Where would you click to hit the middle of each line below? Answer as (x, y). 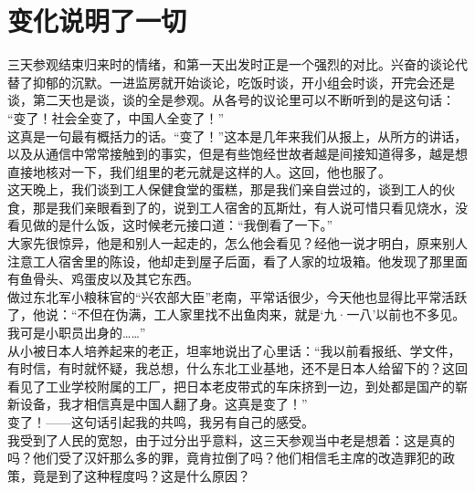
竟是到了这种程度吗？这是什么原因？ (141, 475)
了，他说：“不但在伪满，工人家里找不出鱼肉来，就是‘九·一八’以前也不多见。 (237, 314)
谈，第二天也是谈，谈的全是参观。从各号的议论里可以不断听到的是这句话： (231, 100)
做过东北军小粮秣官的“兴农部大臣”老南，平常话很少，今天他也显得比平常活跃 (237, 296)
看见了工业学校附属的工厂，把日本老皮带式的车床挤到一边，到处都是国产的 (231, 386)
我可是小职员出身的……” (77, 333)
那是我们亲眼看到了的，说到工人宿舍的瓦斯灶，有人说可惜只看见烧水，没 (250, 207)
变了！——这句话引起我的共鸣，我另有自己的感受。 (161, 422)
